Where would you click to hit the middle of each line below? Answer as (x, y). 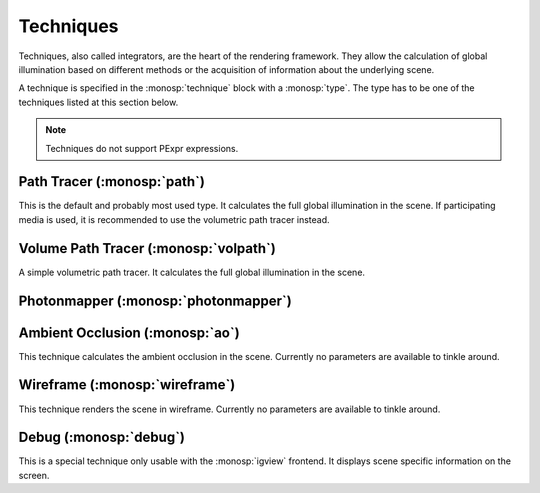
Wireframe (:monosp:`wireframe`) (127, 385)
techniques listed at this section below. (98, 102)
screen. (34, 475)
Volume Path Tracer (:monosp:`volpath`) (147, 248)
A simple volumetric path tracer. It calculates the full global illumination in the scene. (191, 272)
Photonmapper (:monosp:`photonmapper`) (155, 300)
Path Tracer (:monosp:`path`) (111, 181)
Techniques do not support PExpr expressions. (142, 148)
